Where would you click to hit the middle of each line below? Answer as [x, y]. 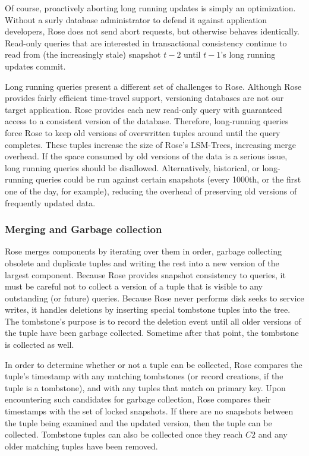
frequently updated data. [50, 202]
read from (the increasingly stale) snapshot [83, 54]
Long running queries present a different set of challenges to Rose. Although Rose [153, 86]
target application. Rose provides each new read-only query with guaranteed [144, 109]
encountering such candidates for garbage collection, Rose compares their [138, 399]
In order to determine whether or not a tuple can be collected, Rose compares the [154, 364]
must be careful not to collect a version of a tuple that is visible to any [134, 286]
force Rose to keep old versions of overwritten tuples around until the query [143, 132]
